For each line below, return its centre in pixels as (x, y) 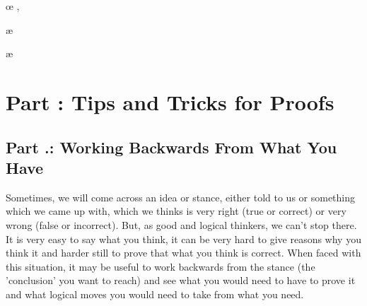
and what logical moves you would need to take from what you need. (155, 294)
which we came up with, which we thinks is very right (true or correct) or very (176, 211)
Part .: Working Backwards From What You (171, 147)
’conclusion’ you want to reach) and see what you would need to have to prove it (181, 280)
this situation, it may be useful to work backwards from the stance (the (161, 266)
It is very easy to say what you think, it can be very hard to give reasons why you (183, 239)
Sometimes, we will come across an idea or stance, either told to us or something (181, 197)
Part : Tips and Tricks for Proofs (170, 101)
